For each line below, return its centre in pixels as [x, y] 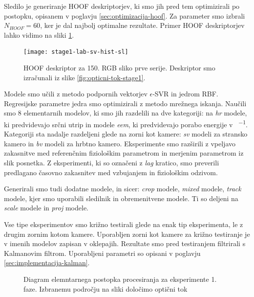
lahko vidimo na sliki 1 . [39, 34]
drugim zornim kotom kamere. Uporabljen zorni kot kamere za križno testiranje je [127, 234]
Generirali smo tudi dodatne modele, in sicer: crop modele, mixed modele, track [123, 189]
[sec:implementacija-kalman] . [47, 263]
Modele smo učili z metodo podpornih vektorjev [76, 94]
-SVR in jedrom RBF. [185, 94]
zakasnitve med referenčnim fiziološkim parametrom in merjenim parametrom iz [124, 153]
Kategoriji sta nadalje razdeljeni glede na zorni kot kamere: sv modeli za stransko [126, 134]
